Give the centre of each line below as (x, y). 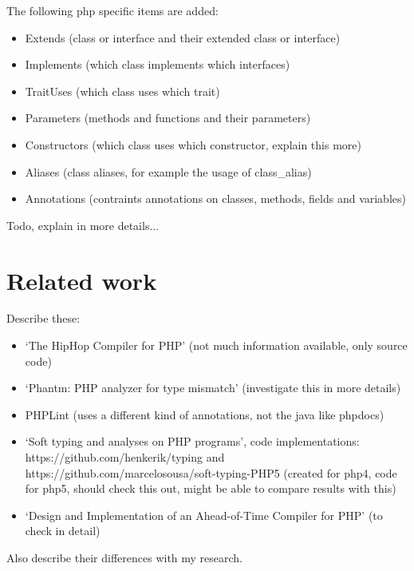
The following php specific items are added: (112, 10)
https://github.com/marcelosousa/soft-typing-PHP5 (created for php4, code (211, 472)
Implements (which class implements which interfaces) (158, 64)
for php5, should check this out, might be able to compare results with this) (211, 488)
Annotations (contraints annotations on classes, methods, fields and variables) (215, 198)
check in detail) (63, 531)
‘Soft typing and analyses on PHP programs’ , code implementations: (192, 441)
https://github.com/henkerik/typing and (125, 457)
